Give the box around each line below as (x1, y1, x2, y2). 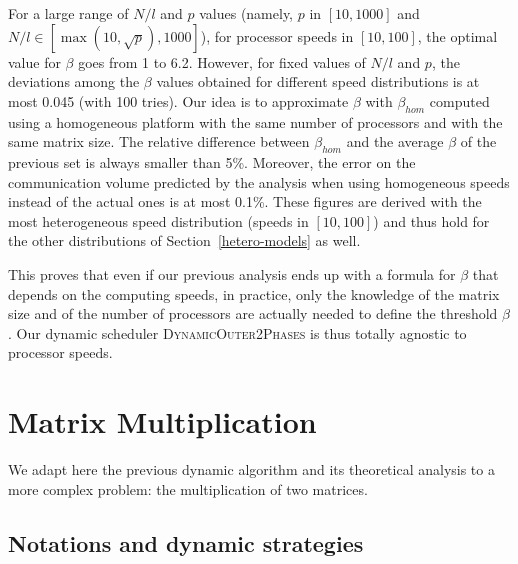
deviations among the (8, 71, 140, 92)
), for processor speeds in (200, 25, 354, 46)
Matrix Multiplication (8, 401, 317, 442)
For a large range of (8, 3, 129, 23)
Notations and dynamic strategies (8, 527, 364, 558)
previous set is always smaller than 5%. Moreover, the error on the (8, 151, 416, 172)
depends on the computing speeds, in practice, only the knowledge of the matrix (8, 283, 500, 304)
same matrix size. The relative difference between (8, 131, 310, 152)
